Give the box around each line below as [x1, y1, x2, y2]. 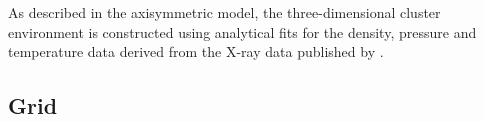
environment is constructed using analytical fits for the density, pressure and [8, 21, 477, 42]
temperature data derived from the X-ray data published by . [8, 41, 384, 62]
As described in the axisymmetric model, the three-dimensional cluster [8, 2, 441, 22]
